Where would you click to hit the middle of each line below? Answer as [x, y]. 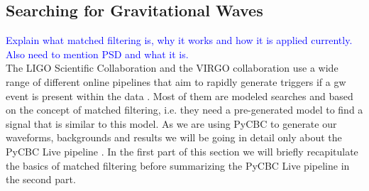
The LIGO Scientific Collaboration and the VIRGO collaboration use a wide [172, 68]
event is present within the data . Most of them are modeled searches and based [180, 95]
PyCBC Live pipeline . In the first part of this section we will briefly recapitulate [182, 151]
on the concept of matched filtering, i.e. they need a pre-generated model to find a [184, 110]
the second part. [41, 179]
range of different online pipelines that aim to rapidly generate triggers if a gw [176, 81]
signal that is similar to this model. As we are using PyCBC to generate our [171, 123]
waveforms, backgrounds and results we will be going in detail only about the [174, 137]
